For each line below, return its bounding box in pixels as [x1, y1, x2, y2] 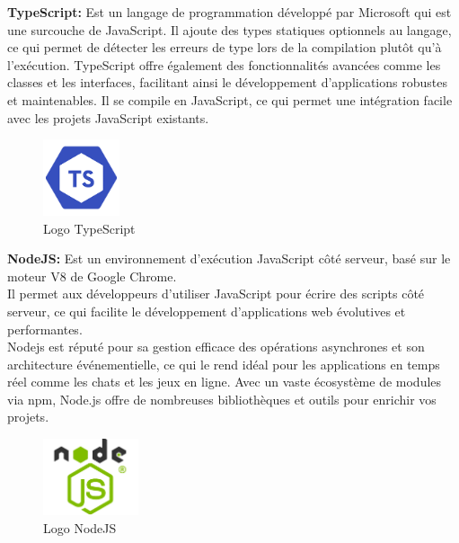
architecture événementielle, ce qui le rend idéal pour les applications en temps [7, 354, 440, 373]
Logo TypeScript [43, 218, 136, 237]
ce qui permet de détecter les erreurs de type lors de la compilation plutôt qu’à [7, 38, 442, 57]
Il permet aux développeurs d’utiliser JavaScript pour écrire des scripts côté [7, 284, 425, 303]
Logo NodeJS [43, 518, 117, 537]
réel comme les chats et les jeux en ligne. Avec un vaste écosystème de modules [7, 372, 442, 391]
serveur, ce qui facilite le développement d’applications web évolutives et [7, 301, 406, 320]
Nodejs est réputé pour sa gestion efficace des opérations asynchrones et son [7, 337, 425, 356]
